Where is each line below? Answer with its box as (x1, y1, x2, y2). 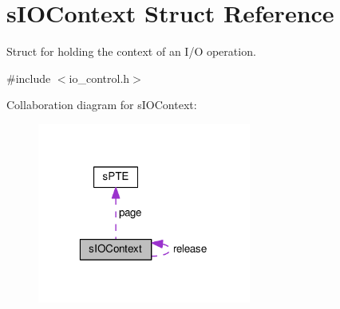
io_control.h (69, 69, 130, 86)
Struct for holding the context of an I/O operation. (6, 43, 256, 60)
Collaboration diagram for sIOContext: (6, 96, 197, 113)
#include (6, 69, 51, 86)
